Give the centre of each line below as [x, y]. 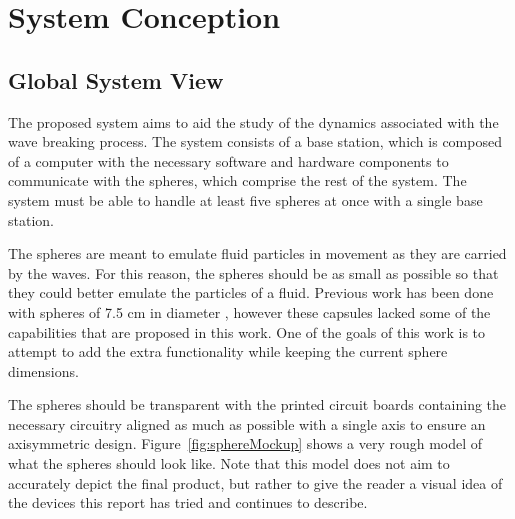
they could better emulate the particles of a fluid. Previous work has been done [251, 292]
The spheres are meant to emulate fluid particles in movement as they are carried [257, 253]
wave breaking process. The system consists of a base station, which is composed [255, 141]
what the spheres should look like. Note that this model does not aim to [229, 463]
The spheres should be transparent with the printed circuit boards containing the [257, 404]
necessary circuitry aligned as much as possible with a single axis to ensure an [247, 423]
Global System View [116, 79]
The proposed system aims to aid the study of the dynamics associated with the [253, 121]
